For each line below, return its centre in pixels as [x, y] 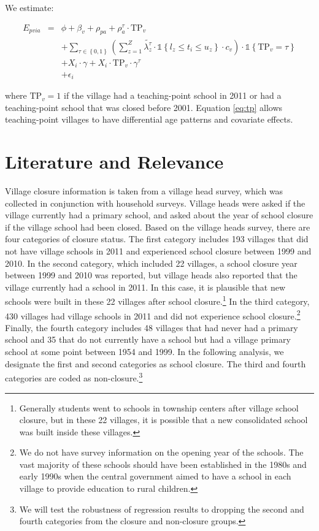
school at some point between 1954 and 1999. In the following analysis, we [144, 352]
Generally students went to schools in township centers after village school [159, 407]
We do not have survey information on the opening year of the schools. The [161, 452]
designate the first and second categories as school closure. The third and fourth [156, 363]
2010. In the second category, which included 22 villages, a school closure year [151, 263]
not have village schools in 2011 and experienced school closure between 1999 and [158, 251]
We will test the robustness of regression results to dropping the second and [162, 509]
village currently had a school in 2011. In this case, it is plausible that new [145, 287]
